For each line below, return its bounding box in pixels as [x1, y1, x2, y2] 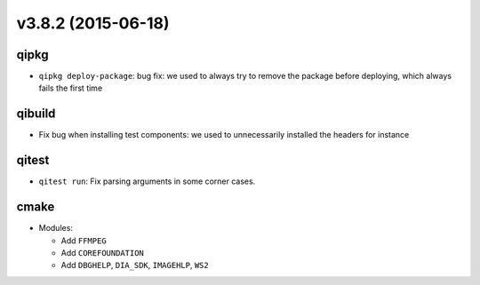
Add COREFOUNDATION [60, 247, 144, 257]
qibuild [16, 107, 56, 122]
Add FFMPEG [60, 235, 107, 246]
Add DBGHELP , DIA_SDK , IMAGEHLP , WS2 [60, 260, 209, 271]
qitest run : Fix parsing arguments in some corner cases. [38, 176, 256, 186]
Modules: [38, 223, 73, 234]
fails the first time [38, 83, 103, 93]
